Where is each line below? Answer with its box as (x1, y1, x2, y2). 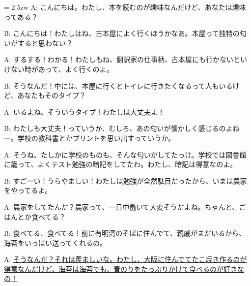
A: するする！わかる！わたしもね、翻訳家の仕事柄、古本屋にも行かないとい (4, 54, 248, 64)
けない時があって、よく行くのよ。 (4, 64, 113, 74)
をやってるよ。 (4, 185, 52, 195)
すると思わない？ (17, 37, 73, 48)
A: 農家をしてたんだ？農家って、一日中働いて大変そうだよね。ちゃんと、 (4, 201, 239, 212)
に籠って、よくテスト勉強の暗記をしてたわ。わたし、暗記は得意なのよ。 (4, 159, 237, 169)
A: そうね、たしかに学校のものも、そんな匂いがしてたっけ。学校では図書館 (4, 149, 247, 159)
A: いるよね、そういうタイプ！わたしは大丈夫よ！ (4, 106, 165, 117)
